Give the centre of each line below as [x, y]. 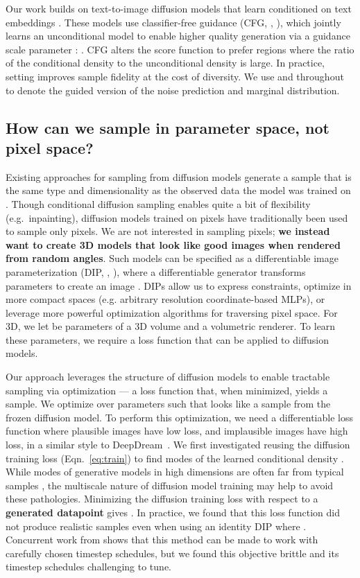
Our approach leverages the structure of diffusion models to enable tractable [168, 377]
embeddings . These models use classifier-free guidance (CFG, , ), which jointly [173, 22]
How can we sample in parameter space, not [168, 127]
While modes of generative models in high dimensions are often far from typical [175, 472]
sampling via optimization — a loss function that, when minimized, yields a [167, 390]
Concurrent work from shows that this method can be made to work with [162, 540]
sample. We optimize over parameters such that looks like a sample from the [168, 404]
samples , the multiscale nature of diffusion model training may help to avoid [170, 485]
